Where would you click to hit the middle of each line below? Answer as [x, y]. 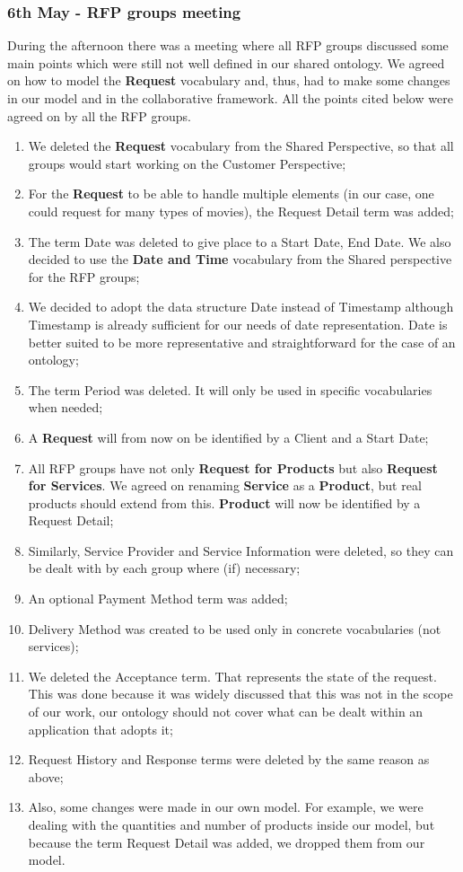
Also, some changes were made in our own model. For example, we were [226, 807]
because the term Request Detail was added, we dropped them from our [227, 842]
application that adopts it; [100, 729]
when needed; [66, 407]
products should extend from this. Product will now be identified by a [224, 502]
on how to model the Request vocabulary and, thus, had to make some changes [229, 80]
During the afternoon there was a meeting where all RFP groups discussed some [228, 45]
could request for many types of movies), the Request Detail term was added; [241, 211]
